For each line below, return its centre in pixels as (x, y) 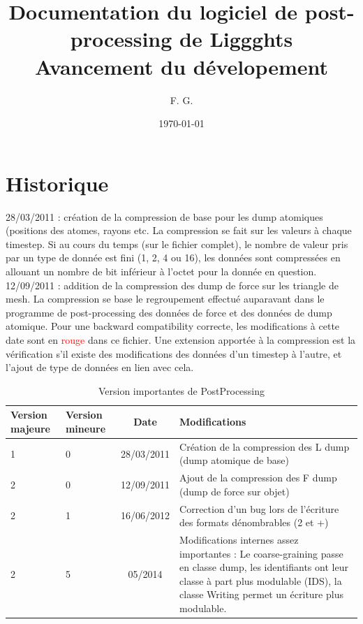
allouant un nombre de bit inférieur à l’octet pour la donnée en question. (161, 271)
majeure (30, 428)
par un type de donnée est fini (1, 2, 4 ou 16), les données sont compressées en (173, 257)
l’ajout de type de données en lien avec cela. (100, 367)
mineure (86, 428)
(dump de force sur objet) (235, 491)
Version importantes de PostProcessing (181, 390)
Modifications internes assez (239, 540)
